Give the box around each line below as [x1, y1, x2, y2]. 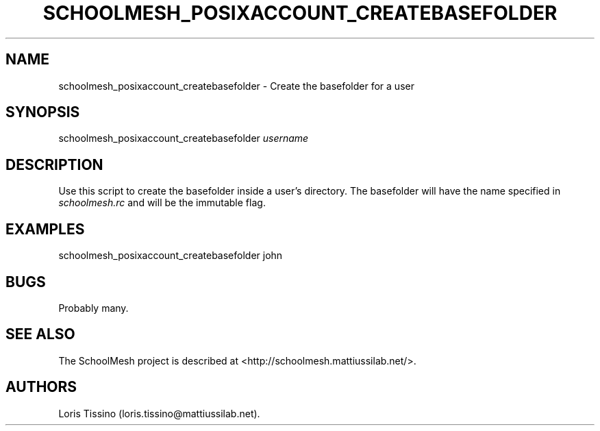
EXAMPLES [5, 220, 85, 238]
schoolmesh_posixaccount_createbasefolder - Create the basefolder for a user [58, 79, 414, 92]
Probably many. [58, 301, 129, 314]
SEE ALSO [5, 325, 75, 343]
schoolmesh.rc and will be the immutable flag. [58, 197, 266, 209]
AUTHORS [5, 378, 77, 396]
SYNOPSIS [5, 103, 80, 121]
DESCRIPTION [5, 156, 103, 173]
